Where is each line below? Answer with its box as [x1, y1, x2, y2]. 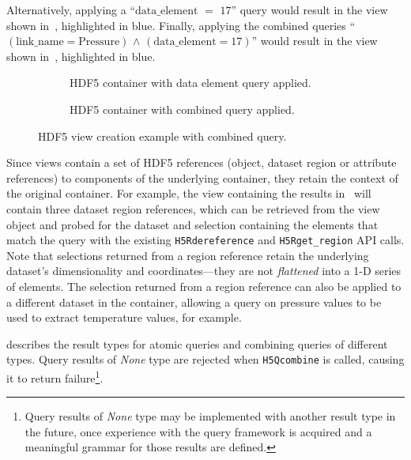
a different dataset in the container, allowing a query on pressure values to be [6, 293, 382, 310]
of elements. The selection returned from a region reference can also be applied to [6, 277, 402, 294]
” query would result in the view [231, 2, 388, 17]
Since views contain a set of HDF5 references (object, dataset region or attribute [6, 154, 397, 171]
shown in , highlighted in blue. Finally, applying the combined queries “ [6, 17, 356, 33]
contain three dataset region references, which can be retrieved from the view [6, 200, 380, 217]
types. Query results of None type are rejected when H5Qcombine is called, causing [6, 351, 405, 368]
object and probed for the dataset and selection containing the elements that [6, 216, 379, 232]
